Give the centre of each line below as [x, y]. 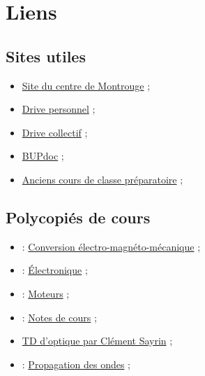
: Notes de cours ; [59, 317]
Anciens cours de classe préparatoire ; [102, 179]
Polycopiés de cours [78, 217]
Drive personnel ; [59, 109]
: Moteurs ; [46, 293]
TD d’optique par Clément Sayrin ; [97, 341]
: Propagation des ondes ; [76, 364]
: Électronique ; [55, 270]
